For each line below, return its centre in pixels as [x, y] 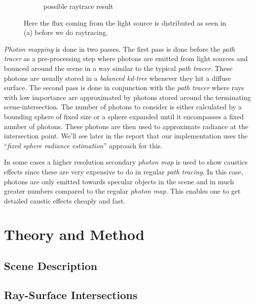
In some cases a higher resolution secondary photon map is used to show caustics [126, 162]
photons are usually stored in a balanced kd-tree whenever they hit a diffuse [118, 78]
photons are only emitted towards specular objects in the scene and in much [119, 181]
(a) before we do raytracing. [66, 32]
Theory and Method [74, 234]
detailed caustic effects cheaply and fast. [65, 200]
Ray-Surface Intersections [71, 294]
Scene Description [51, 266]
